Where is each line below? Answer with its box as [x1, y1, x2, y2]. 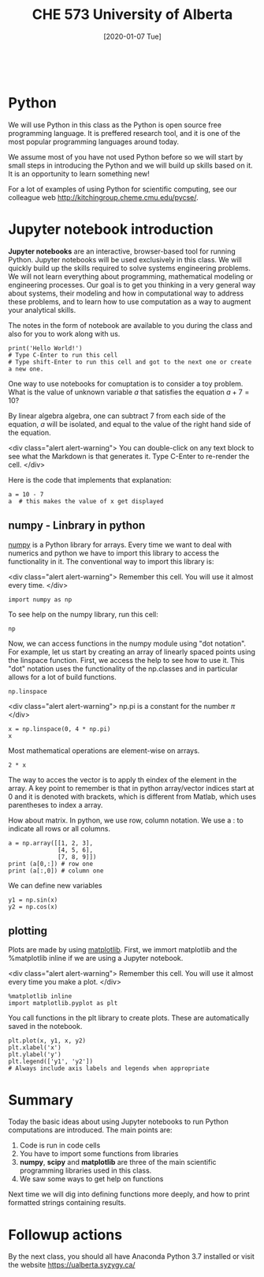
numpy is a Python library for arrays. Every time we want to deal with [8, 540, 232, 549]
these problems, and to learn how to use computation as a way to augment [8, 296, 251, 306]
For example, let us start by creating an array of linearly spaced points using [8, 646, 256, 657]
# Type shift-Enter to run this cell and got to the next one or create [8, 358, 252, 366]
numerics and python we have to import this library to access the [8, 548, 219, 558]
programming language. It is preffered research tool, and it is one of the [8, 128, 240, 137]
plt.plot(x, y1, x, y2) [8, 1037, 87, 1045]
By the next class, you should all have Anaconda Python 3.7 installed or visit [8, 1252, 255, 1261]
